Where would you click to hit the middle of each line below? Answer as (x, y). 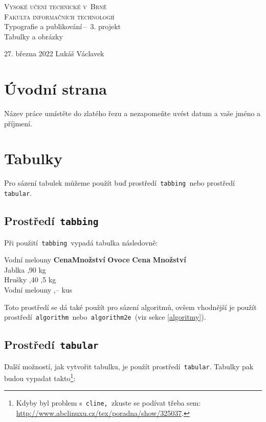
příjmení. (18, 123)
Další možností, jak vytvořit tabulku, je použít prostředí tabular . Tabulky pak (129, 366)
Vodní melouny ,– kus (38, 289)
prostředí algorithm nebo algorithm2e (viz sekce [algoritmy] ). (105, 317)
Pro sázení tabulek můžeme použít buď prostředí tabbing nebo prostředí (119, 183)
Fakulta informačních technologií (59, 16)
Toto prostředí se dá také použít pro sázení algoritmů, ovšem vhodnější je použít (130, 307)
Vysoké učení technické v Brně (56, 6)
